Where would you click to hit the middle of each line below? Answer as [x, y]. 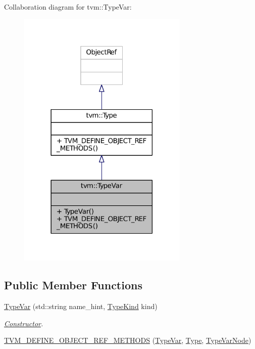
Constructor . [24, 323]
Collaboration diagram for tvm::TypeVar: [68, 7]
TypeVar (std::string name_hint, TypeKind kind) [81, 306]
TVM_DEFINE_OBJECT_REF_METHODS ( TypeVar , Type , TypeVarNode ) [128, 340]
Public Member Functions [73, 285]
